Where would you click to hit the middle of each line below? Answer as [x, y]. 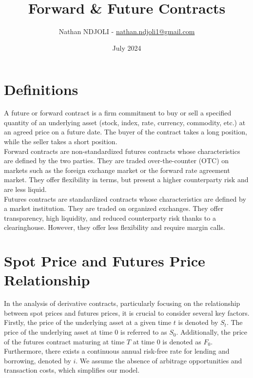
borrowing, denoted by [38, 360]
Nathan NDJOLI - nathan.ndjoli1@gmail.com [127, 31]
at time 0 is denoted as [167, 341]
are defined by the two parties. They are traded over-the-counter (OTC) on [117, 161]
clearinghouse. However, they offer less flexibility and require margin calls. [115, 227]
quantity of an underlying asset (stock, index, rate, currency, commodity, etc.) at [125, 122]
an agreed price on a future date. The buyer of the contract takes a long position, [126, 132]
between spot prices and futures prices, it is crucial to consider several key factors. [127, 312]
